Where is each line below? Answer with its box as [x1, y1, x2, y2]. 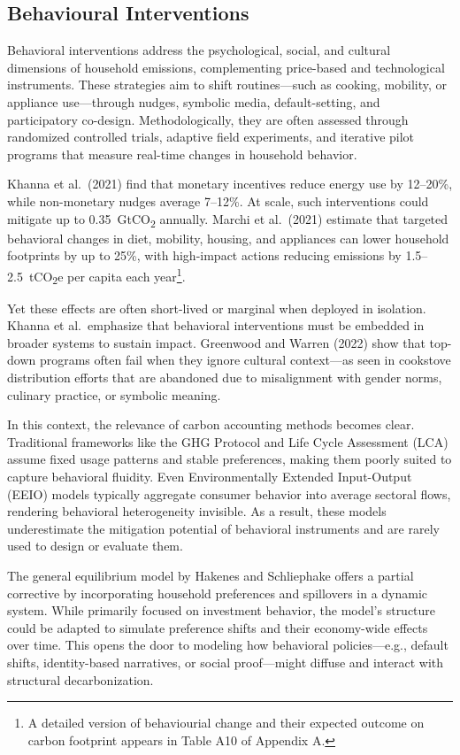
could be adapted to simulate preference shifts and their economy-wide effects [7, 618, 428, 636]
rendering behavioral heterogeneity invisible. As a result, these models [7, 502, 387, 520]
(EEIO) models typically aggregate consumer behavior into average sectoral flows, [7, 484, 451, 503]
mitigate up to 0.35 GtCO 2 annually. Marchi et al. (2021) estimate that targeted [7, 209, 448, 230]
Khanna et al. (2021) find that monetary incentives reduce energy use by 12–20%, [7, 174, 453, 193]
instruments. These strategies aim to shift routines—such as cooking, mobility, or [7, 75, 448, 94]
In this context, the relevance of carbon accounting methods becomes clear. [7, 415, 415, 434]
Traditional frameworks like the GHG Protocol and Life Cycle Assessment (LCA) [7, 432, 448, 451]
